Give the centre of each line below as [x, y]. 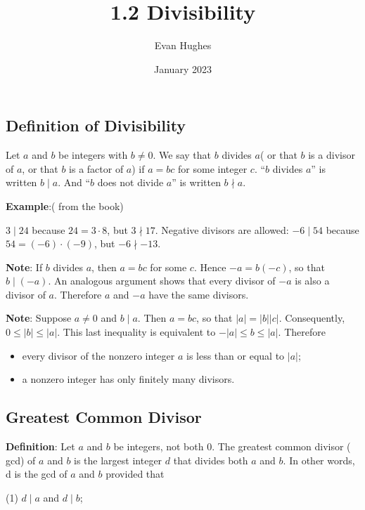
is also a [312, 281]
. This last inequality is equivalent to [136, 332]
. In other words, [319, 460]
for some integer [213, 168]
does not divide [130, 182]
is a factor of [96, 168]
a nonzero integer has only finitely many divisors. [128, 379]
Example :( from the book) [65, 205]
